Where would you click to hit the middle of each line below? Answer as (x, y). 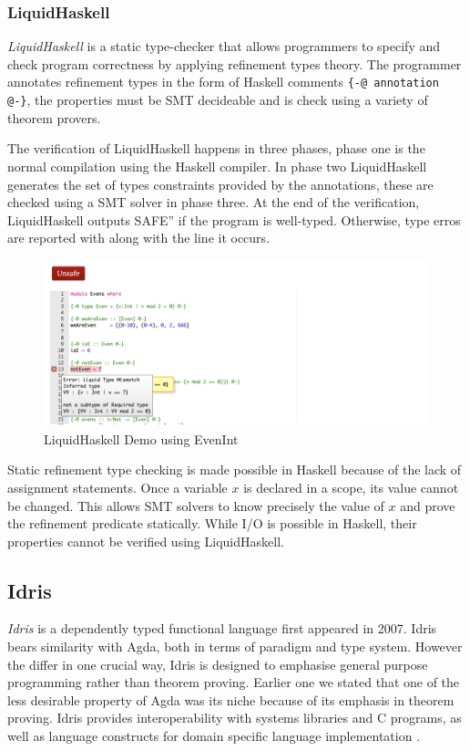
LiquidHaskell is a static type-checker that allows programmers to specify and (224, 46)
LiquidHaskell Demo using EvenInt (141, 438)
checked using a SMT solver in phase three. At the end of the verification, (214, 202)
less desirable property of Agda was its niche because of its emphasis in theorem (231, 699)
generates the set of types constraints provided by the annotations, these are (220, 184)
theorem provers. (54, 117)
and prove (428, 505)
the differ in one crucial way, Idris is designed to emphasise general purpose (218, 664)
